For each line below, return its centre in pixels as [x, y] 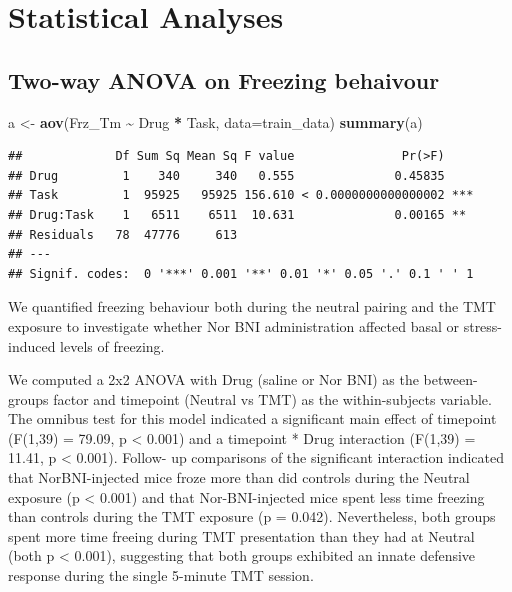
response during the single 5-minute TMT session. [161, 575]
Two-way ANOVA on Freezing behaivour [224, 79]
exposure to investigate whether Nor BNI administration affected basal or [234, 325]
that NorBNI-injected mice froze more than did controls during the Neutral [239, 477]
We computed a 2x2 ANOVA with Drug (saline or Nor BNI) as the [213, 379]
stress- [483, 325]
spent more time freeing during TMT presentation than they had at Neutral [241, 535]
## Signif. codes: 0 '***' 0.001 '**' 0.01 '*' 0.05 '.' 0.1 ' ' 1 [241, 273]
